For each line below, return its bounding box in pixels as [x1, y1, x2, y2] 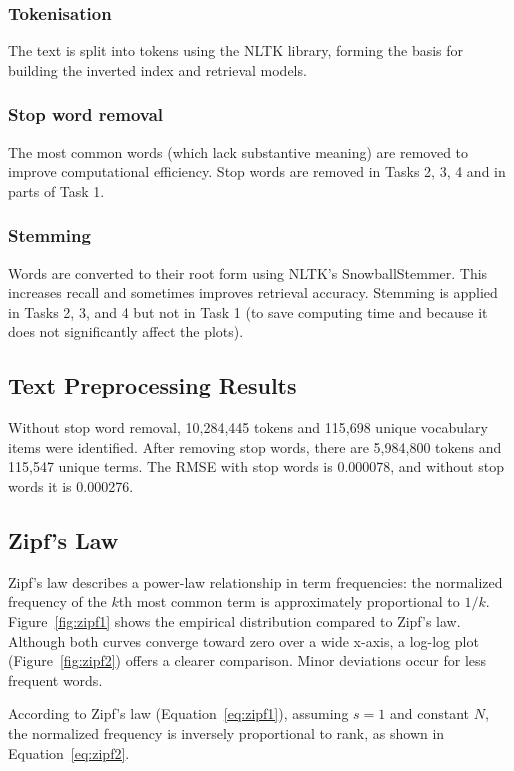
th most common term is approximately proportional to [118, 591, 460, 612]
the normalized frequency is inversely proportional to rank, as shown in [8, 722, 445, 743]
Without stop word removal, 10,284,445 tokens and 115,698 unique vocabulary [8, 417, 488, 438]
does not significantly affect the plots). [8, 321, 244, 342]
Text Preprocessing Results [8, 370, 297, 401]
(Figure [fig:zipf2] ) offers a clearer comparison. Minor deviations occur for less [8, 650, 487, 671]
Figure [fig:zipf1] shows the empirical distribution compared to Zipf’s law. [8, 610, 461, 631]
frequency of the [8, 591, 107, 612]
